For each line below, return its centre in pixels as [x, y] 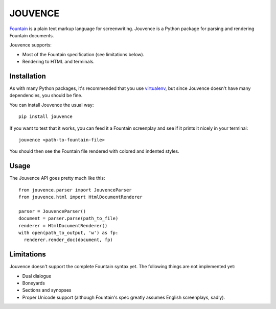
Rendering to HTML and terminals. [58, 62]
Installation [28, 76]
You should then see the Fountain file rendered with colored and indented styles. [94, 151]
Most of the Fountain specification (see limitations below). [83, 54]
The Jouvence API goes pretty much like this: [57, 178]
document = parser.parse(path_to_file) [68, 219]
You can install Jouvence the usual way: [52, 105]
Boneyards [34, 283]
